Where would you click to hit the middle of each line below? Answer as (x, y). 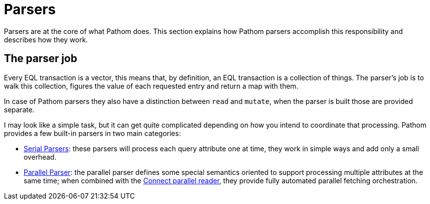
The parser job (41, 59)
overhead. (40, 157)
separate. (19, 109)
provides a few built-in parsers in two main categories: (92, 133)
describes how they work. (46, 39)
